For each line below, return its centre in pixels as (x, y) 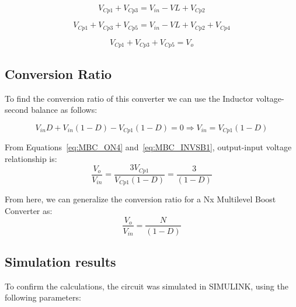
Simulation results (60, 261)
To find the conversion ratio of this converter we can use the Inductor (129, 98)
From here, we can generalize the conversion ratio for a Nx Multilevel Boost (140, 199)
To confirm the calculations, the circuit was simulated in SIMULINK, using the (147, 286)
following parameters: (43, 297)
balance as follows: (64, 110)
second (17, 110)
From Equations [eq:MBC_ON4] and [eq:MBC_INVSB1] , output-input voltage (148, 147)
